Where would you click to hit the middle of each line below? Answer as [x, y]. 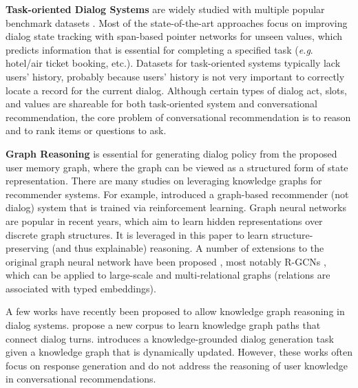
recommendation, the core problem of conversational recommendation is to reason [178, 117]
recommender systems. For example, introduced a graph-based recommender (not [177, 194]
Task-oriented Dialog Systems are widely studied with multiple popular [165, 9]
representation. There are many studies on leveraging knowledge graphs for [164, 181]
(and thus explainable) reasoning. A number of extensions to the [188, 248]
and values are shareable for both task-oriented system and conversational [161, 104]
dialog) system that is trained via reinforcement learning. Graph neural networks [176, 207]
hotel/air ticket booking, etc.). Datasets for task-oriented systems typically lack [173, 63]
